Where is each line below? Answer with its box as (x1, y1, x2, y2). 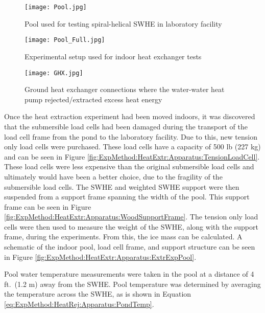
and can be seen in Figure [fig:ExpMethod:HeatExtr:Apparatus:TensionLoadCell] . (4, 151, 260, 162)
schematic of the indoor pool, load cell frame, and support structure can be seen (4, 241, 255, 252)
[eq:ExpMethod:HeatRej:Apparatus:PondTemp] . (4, 299, 154, 309)
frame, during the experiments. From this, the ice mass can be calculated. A (4, 231, 243, 242)
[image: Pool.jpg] (25, 4, 87, 11)
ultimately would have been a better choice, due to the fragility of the (4, 171, 223, 182)
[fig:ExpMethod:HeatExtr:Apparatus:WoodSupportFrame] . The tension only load (4, 211, 258, 222)
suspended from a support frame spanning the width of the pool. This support (4, 191, 250, 202)
